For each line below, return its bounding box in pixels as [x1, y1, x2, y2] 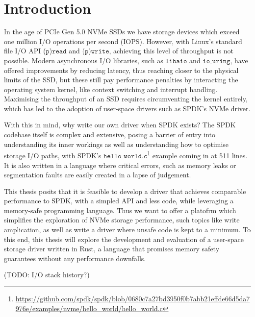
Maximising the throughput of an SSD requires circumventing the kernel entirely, [4, 94, 248, 104]
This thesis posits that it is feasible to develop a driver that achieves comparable [4, 186, 246, 196]
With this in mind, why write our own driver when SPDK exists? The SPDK [4, 120, 236, 130]
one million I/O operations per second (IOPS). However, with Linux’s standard [4, 36, 242, 46]
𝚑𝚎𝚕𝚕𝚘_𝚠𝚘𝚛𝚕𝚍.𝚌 [103, 152, 148, 160]
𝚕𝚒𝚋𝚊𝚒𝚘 [165, 57, 187, 65]
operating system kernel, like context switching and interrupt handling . [4, 84, 218, 94]
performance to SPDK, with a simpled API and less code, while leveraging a [4, 195, 234, 206]
